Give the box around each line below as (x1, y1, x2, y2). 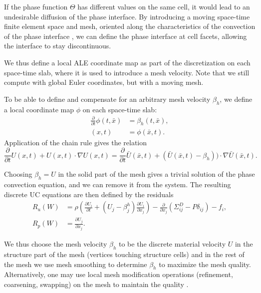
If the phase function (4, 1, 68, 11)
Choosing (4, 169, 32, 179)
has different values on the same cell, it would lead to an (77, 1, 250, 11)
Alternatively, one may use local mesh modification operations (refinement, (4, 269, 233, 280)
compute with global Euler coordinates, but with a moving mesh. (4, 77, 204, 87)
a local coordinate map (4, 104, 74, 114)
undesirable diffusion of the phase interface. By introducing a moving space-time (4, 11, 250, 21)
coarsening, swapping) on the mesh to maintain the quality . (4, 279, 189, 289)
